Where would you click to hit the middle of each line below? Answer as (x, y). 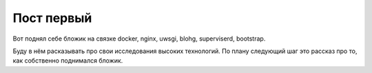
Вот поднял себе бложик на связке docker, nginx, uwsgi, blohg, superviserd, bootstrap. (139, 39)
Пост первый (52, 18)
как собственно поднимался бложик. (68, 61)
